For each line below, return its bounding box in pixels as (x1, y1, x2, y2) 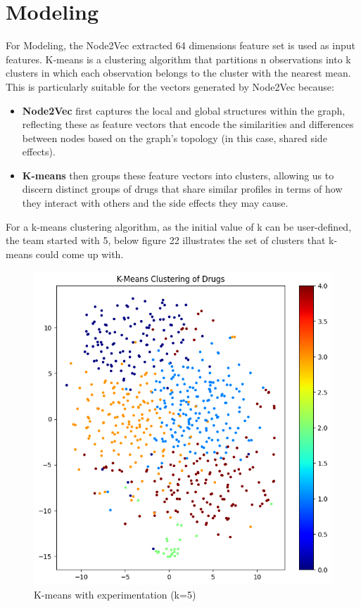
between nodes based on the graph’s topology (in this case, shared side (22, 130, 327, 145)
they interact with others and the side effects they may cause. (22, 196, 289, 210)
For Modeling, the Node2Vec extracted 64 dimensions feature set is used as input (6, 38, 355, 53)
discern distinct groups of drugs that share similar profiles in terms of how (22, 181, 343, 196)
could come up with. (35, 246, 124, 261)
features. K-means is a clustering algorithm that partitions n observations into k (6, 51, 351, 66)
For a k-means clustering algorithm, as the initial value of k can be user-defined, (6, 219, 352, 234)
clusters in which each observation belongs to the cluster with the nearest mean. (6, 65, 351, 80)
